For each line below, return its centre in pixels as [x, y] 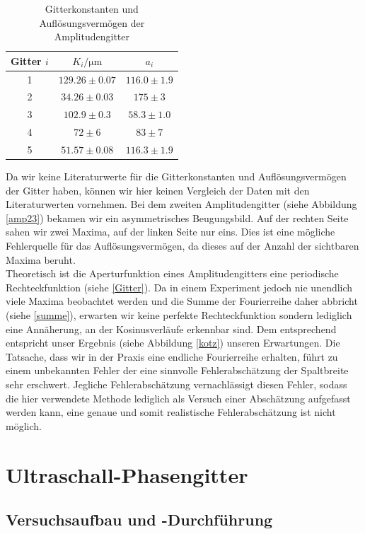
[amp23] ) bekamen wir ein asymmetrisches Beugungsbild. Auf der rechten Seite [177, 217]
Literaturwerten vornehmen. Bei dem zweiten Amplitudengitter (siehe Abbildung [181, 204]
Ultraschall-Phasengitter [127, 474]
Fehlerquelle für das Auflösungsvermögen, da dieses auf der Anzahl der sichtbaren [182, 246]
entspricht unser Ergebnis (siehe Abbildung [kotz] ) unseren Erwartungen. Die [173, 343]
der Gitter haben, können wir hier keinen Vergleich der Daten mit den [158, 190]
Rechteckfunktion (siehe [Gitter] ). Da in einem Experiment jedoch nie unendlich [179, 287]
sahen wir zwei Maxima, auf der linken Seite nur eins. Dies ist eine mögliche [170, 232]
